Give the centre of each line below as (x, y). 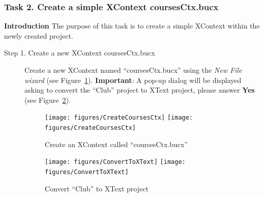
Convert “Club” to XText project (97, 188)
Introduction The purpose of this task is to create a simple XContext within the (132, 26)
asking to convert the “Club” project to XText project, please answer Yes (140, 90)
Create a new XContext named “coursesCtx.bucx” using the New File (133, 70)
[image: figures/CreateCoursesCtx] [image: (119, 118)
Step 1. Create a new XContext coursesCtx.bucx (80, 53)
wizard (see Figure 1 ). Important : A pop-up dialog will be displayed (133, 80)
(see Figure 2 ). (48, 100)
